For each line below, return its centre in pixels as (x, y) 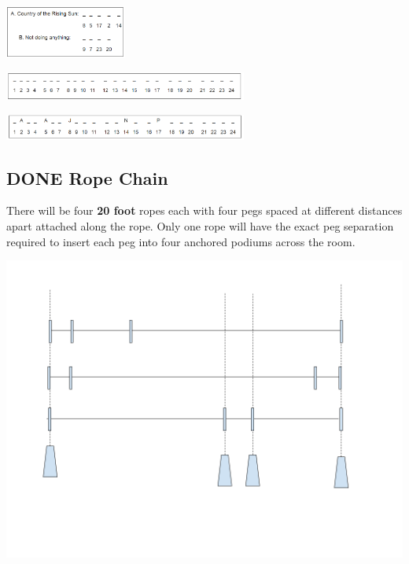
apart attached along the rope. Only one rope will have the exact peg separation (200, 226)
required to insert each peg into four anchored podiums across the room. (181, 241)
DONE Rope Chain (87, 177)
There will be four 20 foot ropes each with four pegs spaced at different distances (204, 210)
